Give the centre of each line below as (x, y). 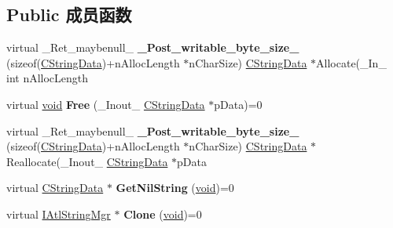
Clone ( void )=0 (163, 214)
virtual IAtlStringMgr (59, 214)
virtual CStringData (55, 188)
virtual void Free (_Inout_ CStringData (106, 104)
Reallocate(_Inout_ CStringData (87, 161)
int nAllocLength (48, 78)
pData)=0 (238, 104)
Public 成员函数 (69, 14)
